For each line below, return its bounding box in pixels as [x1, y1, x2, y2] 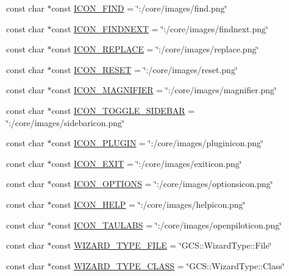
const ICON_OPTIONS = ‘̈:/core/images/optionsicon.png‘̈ [51, 177, 273, 190]
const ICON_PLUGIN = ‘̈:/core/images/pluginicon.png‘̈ [51, 136, 263, 149]
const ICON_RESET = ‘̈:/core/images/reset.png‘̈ [51, 63, 238, 76]
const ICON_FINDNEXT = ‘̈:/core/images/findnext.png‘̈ [51, 22, 268, 35]
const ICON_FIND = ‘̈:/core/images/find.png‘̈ [51, 2, 227, 14]
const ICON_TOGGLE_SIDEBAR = [51, 104, 195, 116]
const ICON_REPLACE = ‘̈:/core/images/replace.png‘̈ [51, 43, 259, 55]
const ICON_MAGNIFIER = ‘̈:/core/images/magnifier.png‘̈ [51, 83, 277, 96]
